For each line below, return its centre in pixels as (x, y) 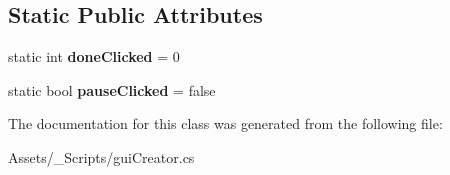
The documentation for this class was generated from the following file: (225, 123)
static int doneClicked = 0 (94, 56)
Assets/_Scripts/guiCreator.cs (101, 156)
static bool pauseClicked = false (112, 89)
